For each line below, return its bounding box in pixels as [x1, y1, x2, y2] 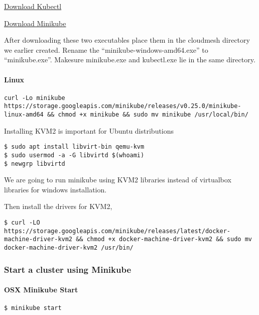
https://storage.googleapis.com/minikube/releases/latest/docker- [4, 227, 231, 235]
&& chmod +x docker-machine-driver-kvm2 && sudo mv [76, 236, 252, 243]
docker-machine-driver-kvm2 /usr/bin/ [4, 244, 134, 252]
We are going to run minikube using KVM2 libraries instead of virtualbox [4, 174, 231, 185]
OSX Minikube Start [4, 284, 78, 295]
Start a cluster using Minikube [4, 263, 132, 275]
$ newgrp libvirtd [4, 160, 65, 167]
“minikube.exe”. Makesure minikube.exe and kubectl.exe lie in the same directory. [4, 54, 255, 65]
